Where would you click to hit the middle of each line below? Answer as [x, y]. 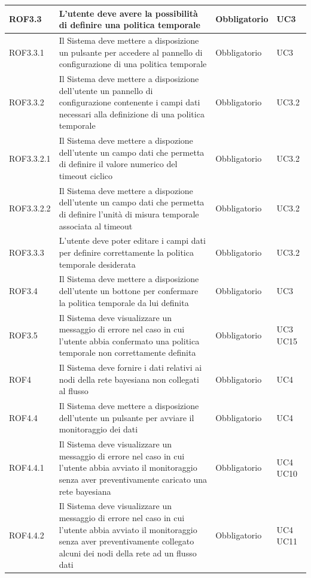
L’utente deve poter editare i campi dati [132, 240]
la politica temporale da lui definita [124, 302]
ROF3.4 [23, 291]
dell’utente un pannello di [106, 90]
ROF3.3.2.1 [30, 158]
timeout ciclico [86, 175]
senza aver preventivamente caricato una [133, 479]
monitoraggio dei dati [98, 429]
